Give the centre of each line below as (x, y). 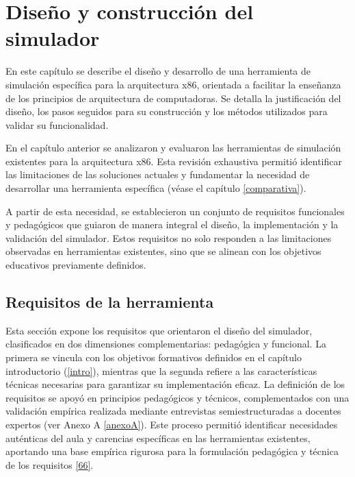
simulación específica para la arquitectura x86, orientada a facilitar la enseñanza (173, 84)
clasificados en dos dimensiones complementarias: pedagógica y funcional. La (166, 344)
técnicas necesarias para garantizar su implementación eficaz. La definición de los (175, 384)
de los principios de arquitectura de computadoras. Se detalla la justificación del (173, 98)
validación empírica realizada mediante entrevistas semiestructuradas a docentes (173, 411)
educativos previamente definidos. (76, 265)
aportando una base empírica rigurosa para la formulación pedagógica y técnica (172, 451)
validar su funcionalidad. (57, 124)
